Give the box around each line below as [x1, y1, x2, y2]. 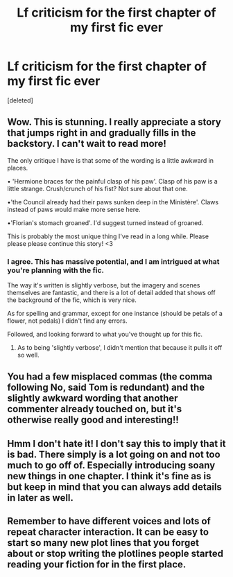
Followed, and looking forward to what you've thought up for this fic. [7, 330, 203, 339]
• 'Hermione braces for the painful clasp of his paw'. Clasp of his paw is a [7, 177, 218, 185]
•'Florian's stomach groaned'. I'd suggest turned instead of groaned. [7, 218, 204, 227]
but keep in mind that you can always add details [7, 481, 222, 492]
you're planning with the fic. [7, 265, 105, 275]
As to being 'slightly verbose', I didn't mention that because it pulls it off [17, 344, 223, 352]
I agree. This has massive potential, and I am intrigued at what [7, 256, 220, 266]
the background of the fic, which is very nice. [7, 296, 137, 304]
